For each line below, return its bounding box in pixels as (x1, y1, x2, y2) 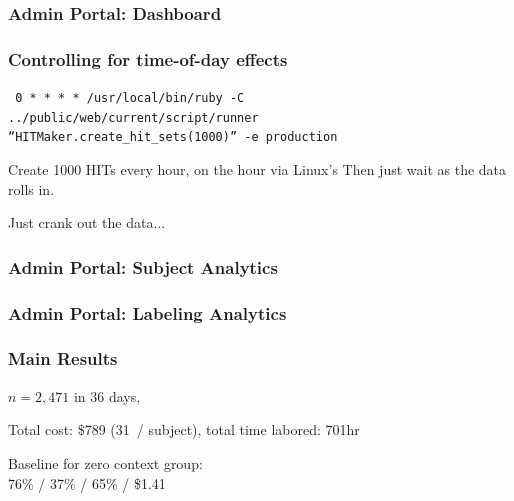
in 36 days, (73, 385, 141, 406)
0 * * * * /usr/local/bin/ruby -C (15, 91, 245, 106)
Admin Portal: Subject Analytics (8, 254, 278, 279)
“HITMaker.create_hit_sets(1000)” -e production (8, 130, 338, 145)
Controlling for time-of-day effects (8, 46, 288, 71)
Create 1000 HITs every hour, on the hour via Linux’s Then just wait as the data (8, 159, 507, 180)
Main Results (8, 346, 118, 371)
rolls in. (8, 178, 55, 199)
